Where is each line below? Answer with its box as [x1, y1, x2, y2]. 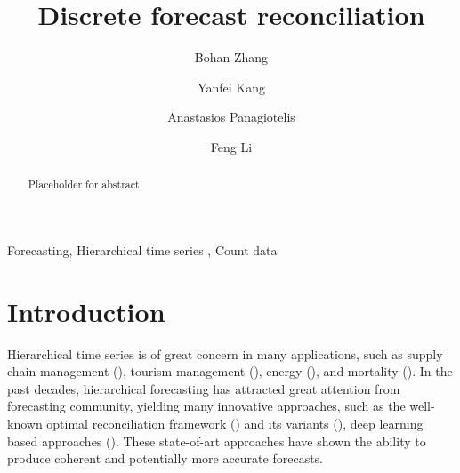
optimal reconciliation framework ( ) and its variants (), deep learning [46, 414, 424, 433]
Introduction [7, 293, 165, 329]
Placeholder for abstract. [28, 177, 142, 192]
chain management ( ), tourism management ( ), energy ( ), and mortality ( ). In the [7, 362, 453, 381]
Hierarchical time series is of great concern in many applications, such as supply [7, 344, 443, 363]
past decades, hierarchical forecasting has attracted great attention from [7, 379, 400, 397]
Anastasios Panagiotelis [167, 108, 295, 126]
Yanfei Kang [198, 77, 265, 96]
